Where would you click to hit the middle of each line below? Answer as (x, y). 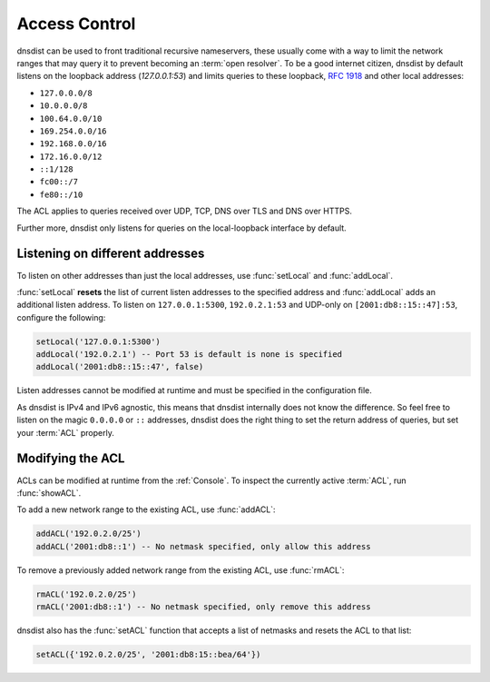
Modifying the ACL (71, 459)
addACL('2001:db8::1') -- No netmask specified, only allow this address (203, 546)
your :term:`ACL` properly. (66, 432)
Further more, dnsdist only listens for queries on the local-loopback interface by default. (181, 228)
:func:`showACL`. (49, 493)
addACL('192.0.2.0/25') (89, 534)
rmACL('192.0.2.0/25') (86, 594)
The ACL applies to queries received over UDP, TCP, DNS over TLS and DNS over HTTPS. (185, 211)
